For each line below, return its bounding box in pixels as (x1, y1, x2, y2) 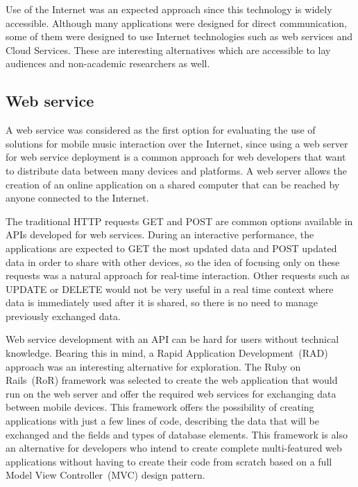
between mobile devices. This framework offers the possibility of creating (6, 400, 314, 414)
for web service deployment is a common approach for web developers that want (6, 150, 346, 164)
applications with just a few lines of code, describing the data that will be (6, 414, 319, 428)
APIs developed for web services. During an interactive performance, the (6, 227, 314, 242)
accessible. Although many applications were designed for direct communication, (6, 15, 347, 30)
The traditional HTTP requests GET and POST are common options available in (6, 213, 353, 228)
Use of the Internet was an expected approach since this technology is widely (6, 2, 332, 16)
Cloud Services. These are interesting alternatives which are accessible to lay (6, 42, 331, 57)
